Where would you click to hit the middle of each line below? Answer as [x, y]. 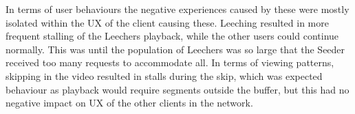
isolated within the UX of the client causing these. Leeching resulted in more [167, 22]
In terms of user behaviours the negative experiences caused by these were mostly [177, 9]
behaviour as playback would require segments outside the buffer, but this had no [177, 89]
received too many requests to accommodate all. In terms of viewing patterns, [170, 62]
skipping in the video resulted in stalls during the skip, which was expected [164, 75]
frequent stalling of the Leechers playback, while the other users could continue [172, 36]
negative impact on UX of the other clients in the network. [129, 103]
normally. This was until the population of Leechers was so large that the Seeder [175, 49]
